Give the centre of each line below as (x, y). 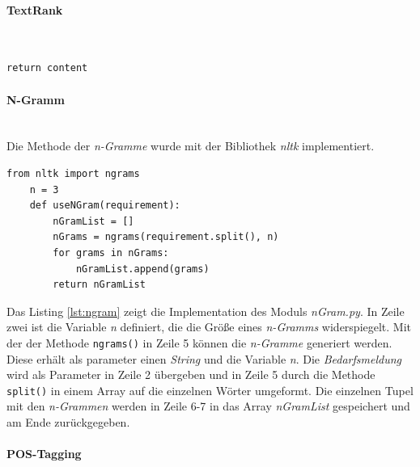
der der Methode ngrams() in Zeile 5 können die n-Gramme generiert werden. (199, 342)
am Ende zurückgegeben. (68, 422)
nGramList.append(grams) (142, 269)
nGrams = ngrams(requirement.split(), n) (166, 237)
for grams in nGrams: (111, 252)
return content (47, 68)
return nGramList (99, 285)
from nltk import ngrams (73, 173)
